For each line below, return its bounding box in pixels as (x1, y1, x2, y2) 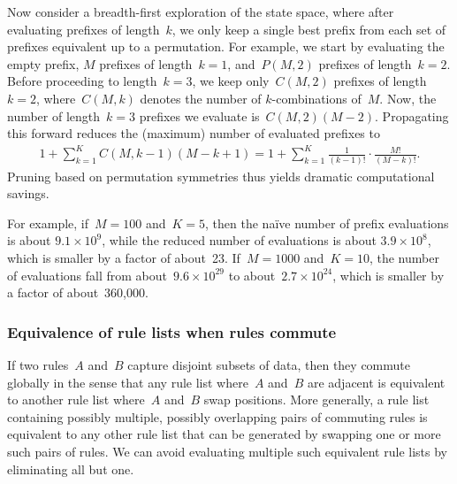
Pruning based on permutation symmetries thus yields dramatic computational (7, 166, 435, 185)
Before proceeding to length (7, 72, 157, 90)
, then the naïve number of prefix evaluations (205, 213, 449, 232)
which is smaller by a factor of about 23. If (7, 248, 240, 266)
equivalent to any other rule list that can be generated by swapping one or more (7, 425, 441, 443)
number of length (7, 106, 101, 125)
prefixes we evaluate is (139, 106, 260, 125)
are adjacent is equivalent (307, 373, 446, 391)
